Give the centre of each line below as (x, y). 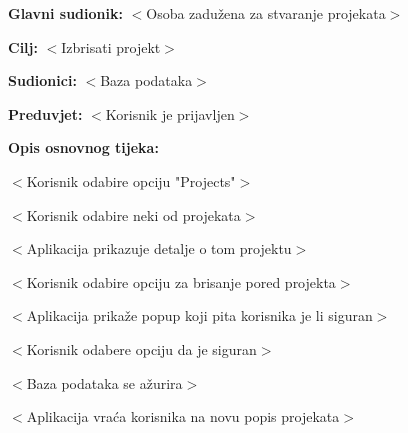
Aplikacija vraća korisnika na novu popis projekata (183, 416)
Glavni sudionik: (65, 13)
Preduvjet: (45, 113)
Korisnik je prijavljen (170, 113)
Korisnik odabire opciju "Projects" (131, 180)
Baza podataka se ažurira (104, 382)
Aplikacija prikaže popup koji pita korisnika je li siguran (199, 315)
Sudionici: (42, 80)
